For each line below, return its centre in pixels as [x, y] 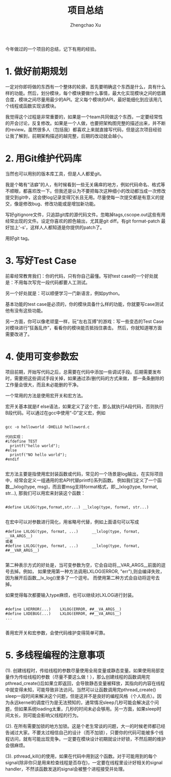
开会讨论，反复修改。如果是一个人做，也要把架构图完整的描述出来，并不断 [88, 123]
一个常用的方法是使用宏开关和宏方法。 [45, 395]
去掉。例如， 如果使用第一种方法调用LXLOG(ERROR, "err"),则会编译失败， [87, 571]
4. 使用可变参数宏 [42, 357]
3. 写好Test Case [41, 261]
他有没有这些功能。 [25, 310]
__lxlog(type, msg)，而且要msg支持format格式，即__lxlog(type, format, [84, 486]
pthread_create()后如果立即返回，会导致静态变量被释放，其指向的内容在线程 [85, 683]
